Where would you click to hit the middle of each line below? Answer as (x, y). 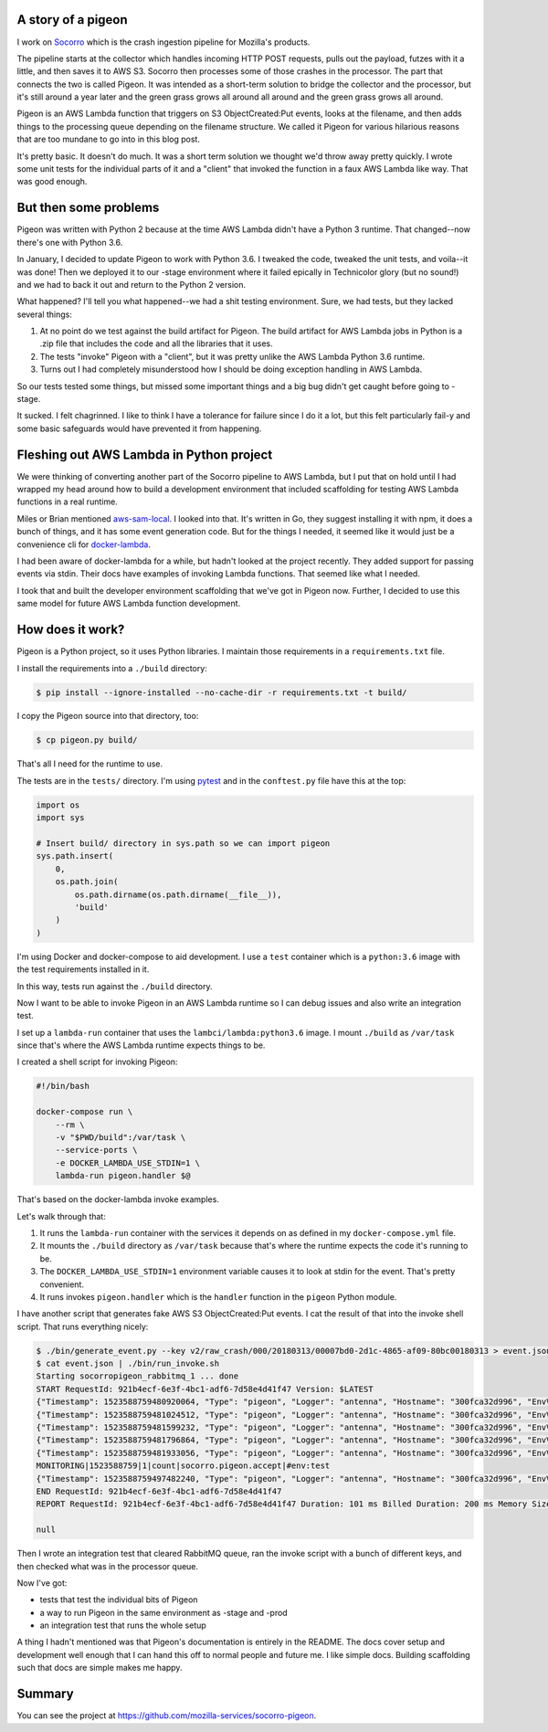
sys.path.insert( (75, 856)
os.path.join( (87, 882)
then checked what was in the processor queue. (108, 1566)
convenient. (62, 1284)
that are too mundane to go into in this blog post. (109, 139)
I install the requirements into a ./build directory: (112, 668)
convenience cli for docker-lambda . (84, 544)
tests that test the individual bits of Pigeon (119, 1600)
